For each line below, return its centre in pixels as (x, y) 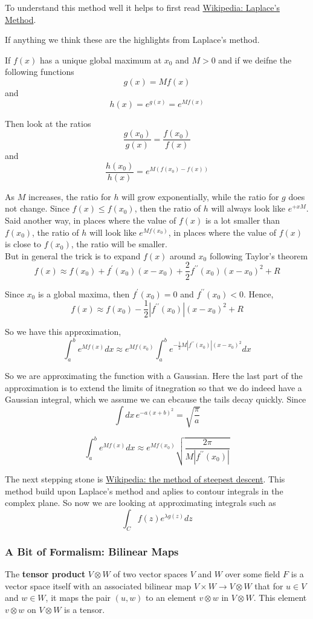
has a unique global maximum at (101, 60)
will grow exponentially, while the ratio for (200, 196)
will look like (113, 232)
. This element (280, 598)
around (183, 255)
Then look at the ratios (48, 123)
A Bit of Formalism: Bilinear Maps (92, 551)
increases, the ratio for (69, 196)
